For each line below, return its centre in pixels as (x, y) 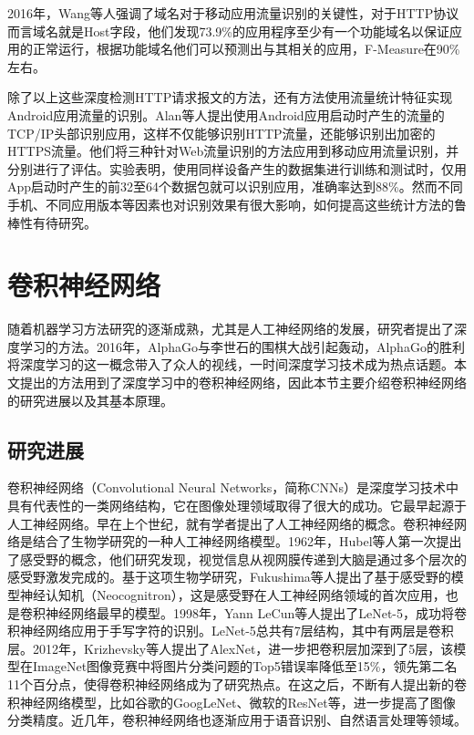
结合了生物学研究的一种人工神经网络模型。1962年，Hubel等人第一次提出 (247, 541)
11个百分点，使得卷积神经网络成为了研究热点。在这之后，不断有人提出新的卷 (237, 683)
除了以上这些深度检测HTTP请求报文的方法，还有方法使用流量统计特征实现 (230, 97)
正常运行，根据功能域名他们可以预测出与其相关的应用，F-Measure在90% (246, 49)
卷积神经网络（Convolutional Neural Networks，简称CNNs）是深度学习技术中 (233, 487)
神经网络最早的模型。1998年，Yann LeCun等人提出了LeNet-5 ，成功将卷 (256, 612)
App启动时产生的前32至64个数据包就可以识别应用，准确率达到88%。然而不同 (235, 186)
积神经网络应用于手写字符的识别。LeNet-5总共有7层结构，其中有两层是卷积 (231, 631)
